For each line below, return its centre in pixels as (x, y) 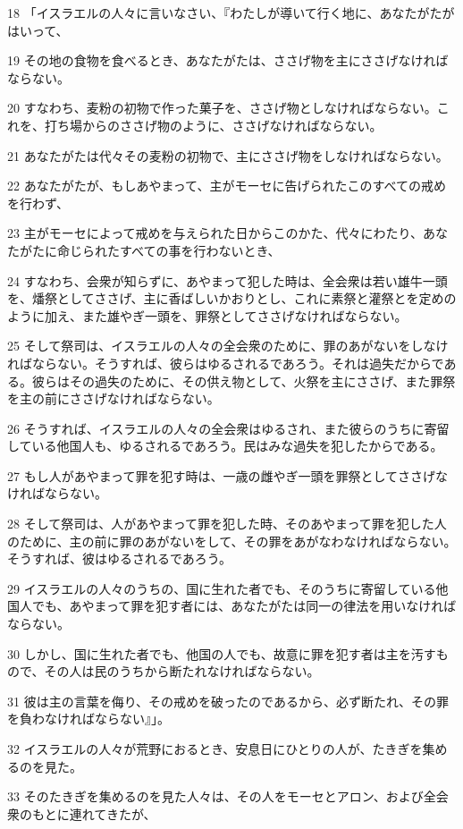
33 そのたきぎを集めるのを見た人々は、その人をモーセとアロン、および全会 (228, 796)
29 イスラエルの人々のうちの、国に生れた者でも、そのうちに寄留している (222, 588)
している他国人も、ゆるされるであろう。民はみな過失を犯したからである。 (225, 446)
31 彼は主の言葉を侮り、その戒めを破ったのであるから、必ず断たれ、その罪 (228, 701)
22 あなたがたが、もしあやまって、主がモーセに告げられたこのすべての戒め (227, 186)
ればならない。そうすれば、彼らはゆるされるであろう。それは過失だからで (226, 363)
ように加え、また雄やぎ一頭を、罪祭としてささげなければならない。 (207, 315)
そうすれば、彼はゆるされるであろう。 (120, 558)
